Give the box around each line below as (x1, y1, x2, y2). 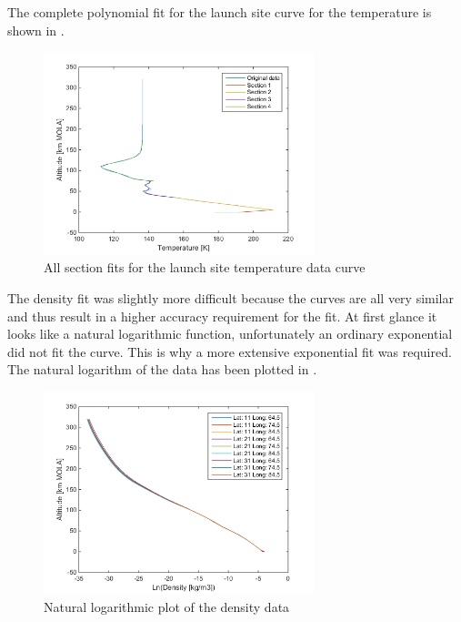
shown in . (7, 20, 65, 39)
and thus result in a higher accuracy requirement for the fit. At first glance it (7, 306, 437, 325)
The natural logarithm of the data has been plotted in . (7, 360, 317, 379)
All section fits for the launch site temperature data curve (44, 258, 366, 277)
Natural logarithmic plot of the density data (44, 597, 290, 617)
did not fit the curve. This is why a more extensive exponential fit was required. (7, 342, 452, 361)
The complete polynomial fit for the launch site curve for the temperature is (7, 3, 432, 21)
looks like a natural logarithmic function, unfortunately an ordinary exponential (7, 324, 453, 343)
